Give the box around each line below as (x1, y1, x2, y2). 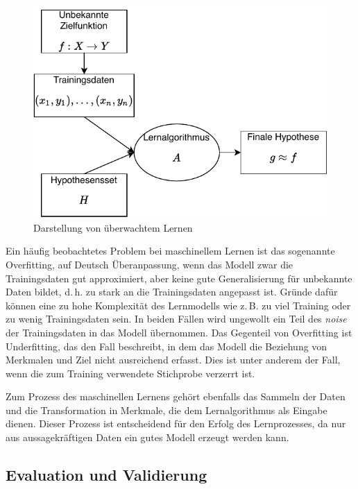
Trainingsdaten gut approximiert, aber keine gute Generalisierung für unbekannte (6, 271, 352, 285)
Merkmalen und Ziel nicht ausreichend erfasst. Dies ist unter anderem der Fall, (6, 352, 341, 367)
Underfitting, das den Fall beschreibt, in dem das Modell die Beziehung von (6, 338, 327, 353)
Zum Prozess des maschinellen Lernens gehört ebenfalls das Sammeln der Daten (6, 389, 346, 404)
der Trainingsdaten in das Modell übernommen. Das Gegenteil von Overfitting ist (6, 325, 352, 339)
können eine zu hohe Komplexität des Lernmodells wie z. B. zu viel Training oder (6, 298, 351, 312)
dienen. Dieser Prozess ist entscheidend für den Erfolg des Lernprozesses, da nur (6, 416, 346, 431)
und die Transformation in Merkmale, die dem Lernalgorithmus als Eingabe (6, 402, 327, 417)
